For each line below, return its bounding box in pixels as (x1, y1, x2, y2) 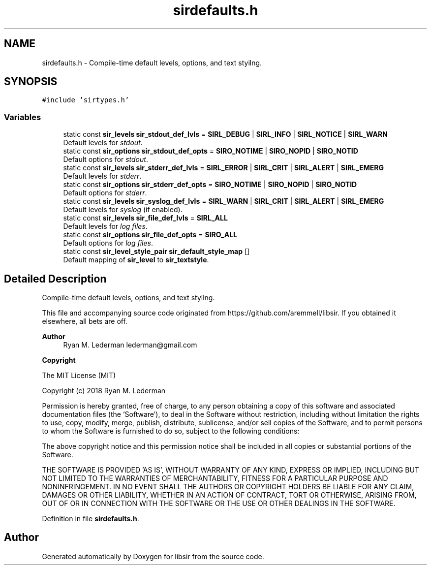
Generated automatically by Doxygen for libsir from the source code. (42, 552, 264, 561)
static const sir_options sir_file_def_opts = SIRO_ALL (63, 230, 237, 239)
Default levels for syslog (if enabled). (63, 205, 183, 214)
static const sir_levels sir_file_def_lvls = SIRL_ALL (63, 214, 228, 222)
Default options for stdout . (63, 155, 148, 164)
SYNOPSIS (4, 75, 58, 88)
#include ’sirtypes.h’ (42, 96, 129, 104)
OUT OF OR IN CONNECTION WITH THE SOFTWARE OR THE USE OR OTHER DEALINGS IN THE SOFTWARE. (42, 499, 396, 508)
